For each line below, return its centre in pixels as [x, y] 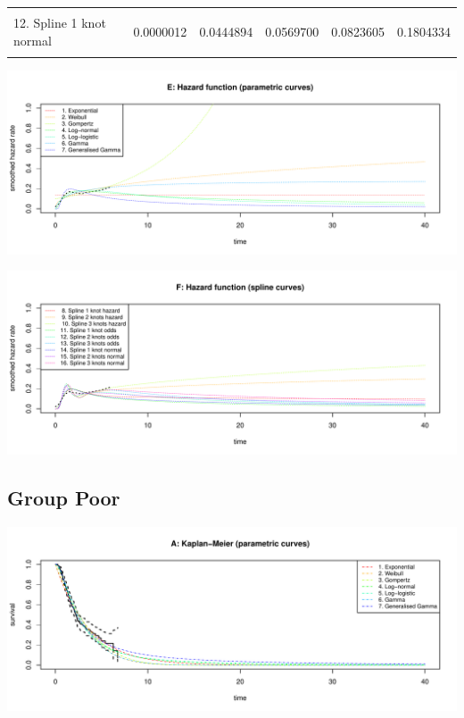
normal [33, 40]
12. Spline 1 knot [60, 22]
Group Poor [64, 497]
